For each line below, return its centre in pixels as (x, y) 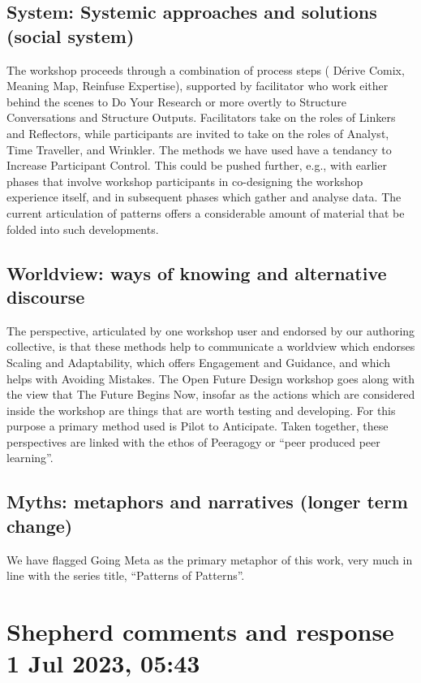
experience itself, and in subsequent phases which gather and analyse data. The (204, 197)
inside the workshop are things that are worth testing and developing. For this (201, 410)
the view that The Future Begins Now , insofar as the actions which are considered (211, 394)
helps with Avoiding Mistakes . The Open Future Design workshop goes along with (211, 378)
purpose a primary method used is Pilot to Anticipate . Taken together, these (198, 426)
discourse (46, 296)
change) (40, 525)
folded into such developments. (83, 229)
